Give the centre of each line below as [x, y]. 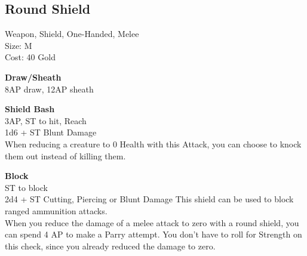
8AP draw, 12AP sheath [49, 89]
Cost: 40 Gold [30, 57]
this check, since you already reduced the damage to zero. [110, 246]
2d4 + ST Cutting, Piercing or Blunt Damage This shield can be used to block [149, 199]
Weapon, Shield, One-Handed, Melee [72, 34]
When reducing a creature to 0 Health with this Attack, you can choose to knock [153, 144]
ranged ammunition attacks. [56, 210]
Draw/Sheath [33, 77]
